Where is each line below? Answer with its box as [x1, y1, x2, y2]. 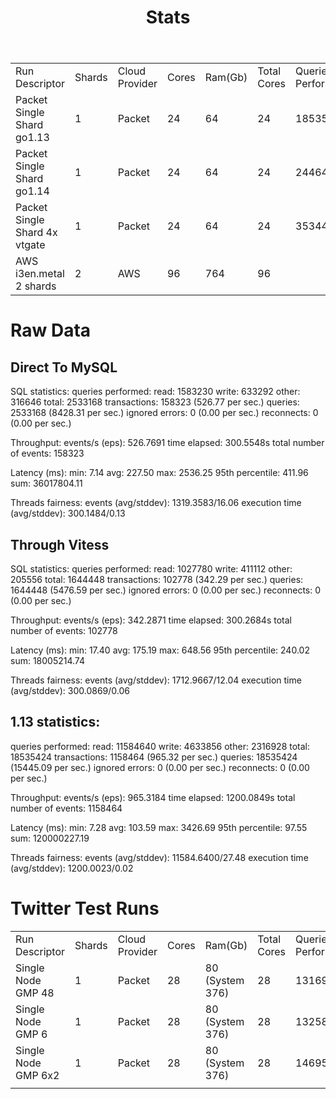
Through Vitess [10, 536, 110, 553]
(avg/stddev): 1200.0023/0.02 [10, 862, 134, 874]
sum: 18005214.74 [10, 655, 86, 666]
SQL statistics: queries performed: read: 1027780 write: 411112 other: [10, 563, 293, 575]
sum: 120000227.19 [10, 832, 90, 844]
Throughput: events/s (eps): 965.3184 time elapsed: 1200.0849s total [10, 791, 296, 803]
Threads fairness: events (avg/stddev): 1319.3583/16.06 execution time [10, 497, 302, 509]
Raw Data [10, 319, 92, 342]
